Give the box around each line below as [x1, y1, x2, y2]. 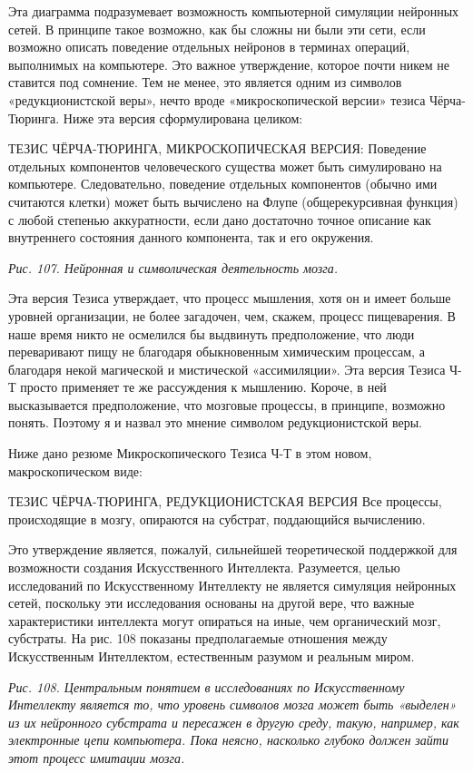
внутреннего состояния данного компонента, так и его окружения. [8, 228, 374, 247]
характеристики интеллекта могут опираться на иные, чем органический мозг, [8, 611, 441, 630]
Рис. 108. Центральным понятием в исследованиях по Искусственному [8, 677, 405, 696]
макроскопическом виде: [8, 461, 143, 480]
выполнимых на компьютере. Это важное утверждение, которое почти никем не [8, 54, 450, 73]
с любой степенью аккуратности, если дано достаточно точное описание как [8, 210, 431, 229]
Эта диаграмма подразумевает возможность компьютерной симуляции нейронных [8, 2, 459, 20]
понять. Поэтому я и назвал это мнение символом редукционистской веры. [8, 413, 422, 432]
